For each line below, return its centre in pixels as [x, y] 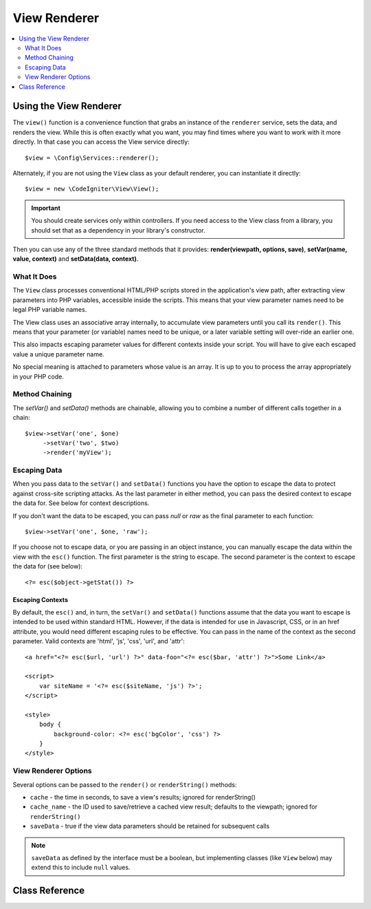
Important [46, 208]
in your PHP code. [38, 376]
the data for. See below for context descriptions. [81, 503]
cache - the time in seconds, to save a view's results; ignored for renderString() [143, 797]
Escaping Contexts [41, 599]
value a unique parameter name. [58, 354]
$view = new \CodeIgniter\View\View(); [92, 189]
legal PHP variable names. [50, 310]
